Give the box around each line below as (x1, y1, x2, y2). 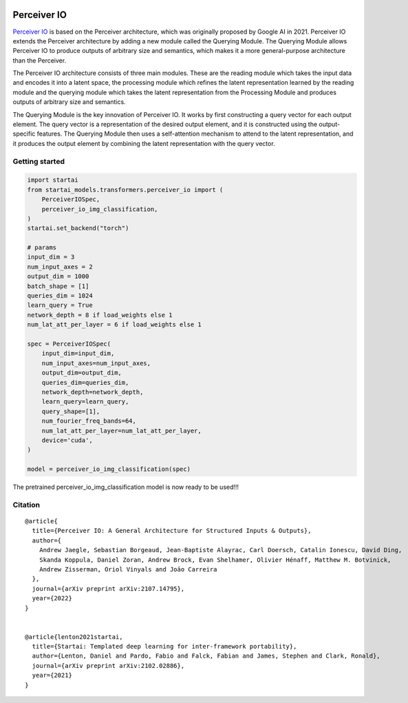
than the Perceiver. (12, 56, 67, 65)
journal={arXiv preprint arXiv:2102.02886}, (32, 662, 185, 669)
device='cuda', (41, 436, 93, 444)
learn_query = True (27, 302, 93, 309)
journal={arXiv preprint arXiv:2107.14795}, (32, 585, 185, 592)
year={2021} (32, 671, 72, 680)
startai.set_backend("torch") (27, 224, 129, 232)
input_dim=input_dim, (41, 350, 115, 357)
